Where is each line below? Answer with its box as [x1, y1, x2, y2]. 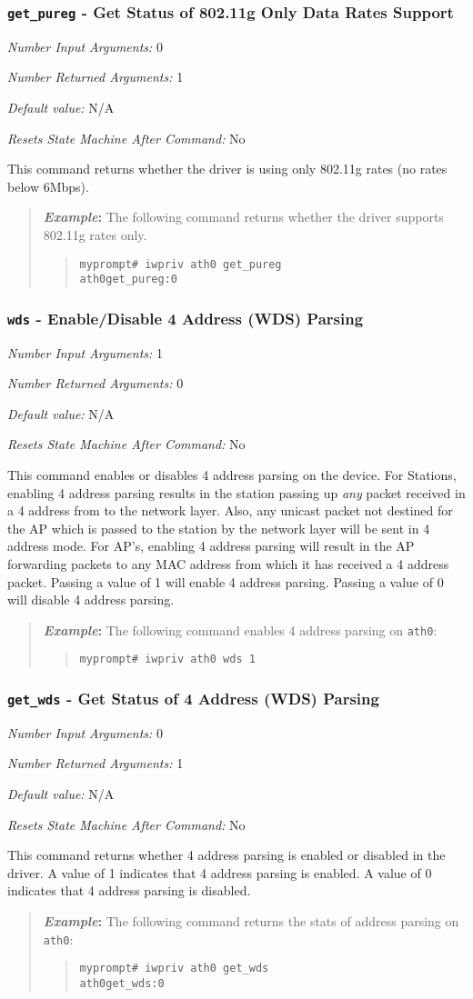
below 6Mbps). [7, 176, 89, 195]
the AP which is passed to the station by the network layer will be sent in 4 [7, 518, 430, 537]
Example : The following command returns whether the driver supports [43, 207, 444, 226]
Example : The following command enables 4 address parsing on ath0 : [43, 620, 438, 639]
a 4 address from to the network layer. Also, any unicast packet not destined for [7, 501, 453, 520]
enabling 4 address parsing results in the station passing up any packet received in [7, 483, 466, 502]
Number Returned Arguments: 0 [7, 374, 184, 393]
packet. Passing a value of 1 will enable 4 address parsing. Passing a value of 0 [7, 572, 444, 591]
